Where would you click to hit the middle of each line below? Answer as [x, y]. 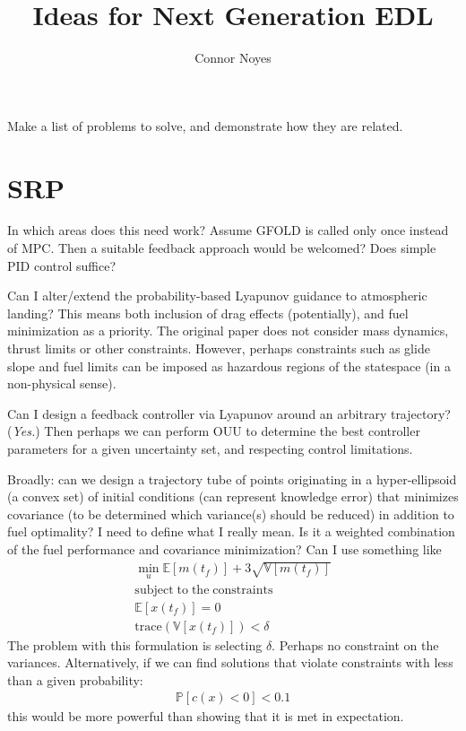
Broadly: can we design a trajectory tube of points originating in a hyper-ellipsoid [232, 479]
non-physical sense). [62, 383]
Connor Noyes [233, 58]
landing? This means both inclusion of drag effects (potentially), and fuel [208, 313]
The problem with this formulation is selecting [135, 644]
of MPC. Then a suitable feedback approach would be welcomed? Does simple [222, 248]
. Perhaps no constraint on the [355, 644]
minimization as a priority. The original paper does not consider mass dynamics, [228, 331]
